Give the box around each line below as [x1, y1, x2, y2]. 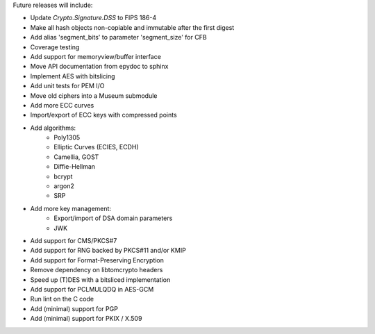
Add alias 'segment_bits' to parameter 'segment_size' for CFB [30, 33, 208, 42]
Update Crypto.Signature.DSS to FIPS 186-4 [30, 14, 157, 22]
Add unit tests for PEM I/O [30, 82, 105, 90]
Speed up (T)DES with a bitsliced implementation [30, 275, 171, 284]
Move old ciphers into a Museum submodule [30, 91, 158, 100]
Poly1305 [53, 133, 81, 142]
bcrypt [53, 172, 73, 181]
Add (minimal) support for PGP [30, 304, 118, 312]
